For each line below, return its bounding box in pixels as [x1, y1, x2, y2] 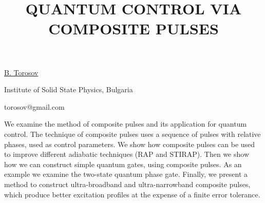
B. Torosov [4, 67, 39, 77]
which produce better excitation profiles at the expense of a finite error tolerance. [4, 189, 260, 199]
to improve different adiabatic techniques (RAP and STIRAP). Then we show [4, 149, 249, 159]
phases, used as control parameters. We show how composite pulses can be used [4, 138, 255, 149]
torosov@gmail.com [4, 101, 65, 112]
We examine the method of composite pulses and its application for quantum [4, 118, 247, 129]
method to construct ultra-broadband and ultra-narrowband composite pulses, [4, 178, 251, 189]
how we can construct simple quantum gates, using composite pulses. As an [4, 158, 242, 169]
